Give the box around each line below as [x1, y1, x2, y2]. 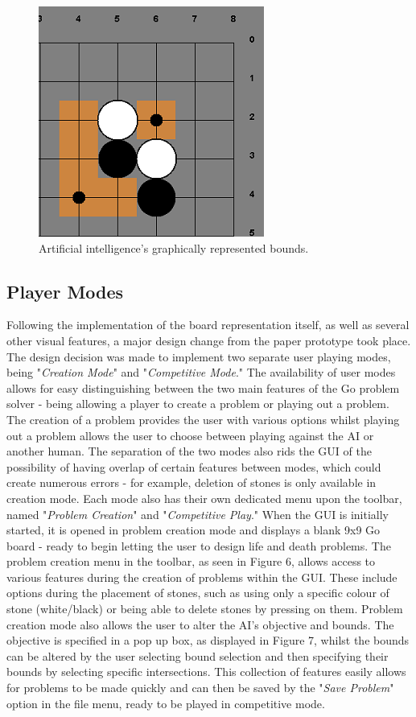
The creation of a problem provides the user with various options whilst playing [6, 410, 400, 427]
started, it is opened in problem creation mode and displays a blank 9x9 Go [6, 521, 381, 538]
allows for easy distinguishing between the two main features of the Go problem [6, 379, 400, 396]
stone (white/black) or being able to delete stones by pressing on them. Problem [6, 600, 403, 617]
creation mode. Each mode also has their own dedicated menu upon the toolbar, [6, 489, 402, 506]
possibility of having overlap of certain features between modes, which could [6, 458, 381, 475]
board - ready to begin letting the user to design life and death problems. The [6, 537, 391, 554]
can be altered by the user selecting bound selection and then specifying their [6, 647, 389, 664]
